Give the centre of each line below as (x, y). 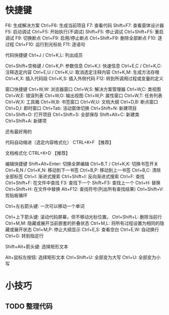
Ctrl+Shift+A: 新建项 (26, 121)
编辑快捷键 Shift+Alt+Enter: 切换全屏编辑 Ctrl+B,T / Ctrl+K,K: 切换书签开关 (82, 164)
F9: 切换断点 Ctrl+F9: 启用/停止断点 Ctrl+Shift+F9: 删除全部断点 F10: (86, 38)
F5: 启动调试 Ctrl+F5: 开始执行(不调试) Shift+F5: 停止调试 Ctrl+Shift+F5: (79, 31)
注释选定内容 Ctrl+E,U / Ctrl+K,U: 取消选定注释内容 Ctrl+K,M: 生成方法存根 (82, 72)
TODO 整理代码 (29, 306)
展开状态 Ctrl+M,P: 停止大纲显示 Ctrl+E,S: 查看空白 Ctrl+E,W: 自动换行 (87, 229)
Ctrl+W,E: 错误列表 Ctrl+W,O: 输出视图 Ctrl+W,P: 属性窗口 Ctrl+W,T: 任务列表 (84, 95)
